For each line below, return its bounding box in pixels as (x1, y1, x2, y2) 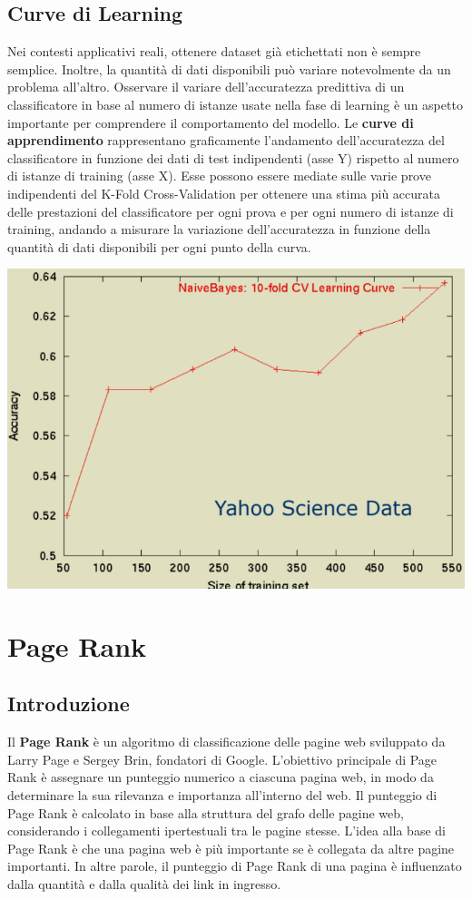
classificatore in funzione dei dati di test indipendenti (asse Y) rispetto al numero (7, 148, 459, 167)
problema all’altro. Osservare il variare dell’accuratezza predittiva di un (7, 77, 405, 96)
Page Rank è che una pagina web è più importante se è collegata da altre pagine (7, 838, 455, 857)
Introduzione (7, 689, 130, 718)
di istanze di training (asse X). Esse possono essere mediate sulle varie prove (7, 166, 431, 185)
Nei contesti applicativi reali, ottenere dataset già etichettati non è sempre (7, 42, 421, 61)
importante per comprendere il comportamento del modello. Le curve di (7, 112, 414, 132)
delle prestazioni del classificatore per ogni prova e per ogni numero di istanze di (7, 201, 454, 220)
